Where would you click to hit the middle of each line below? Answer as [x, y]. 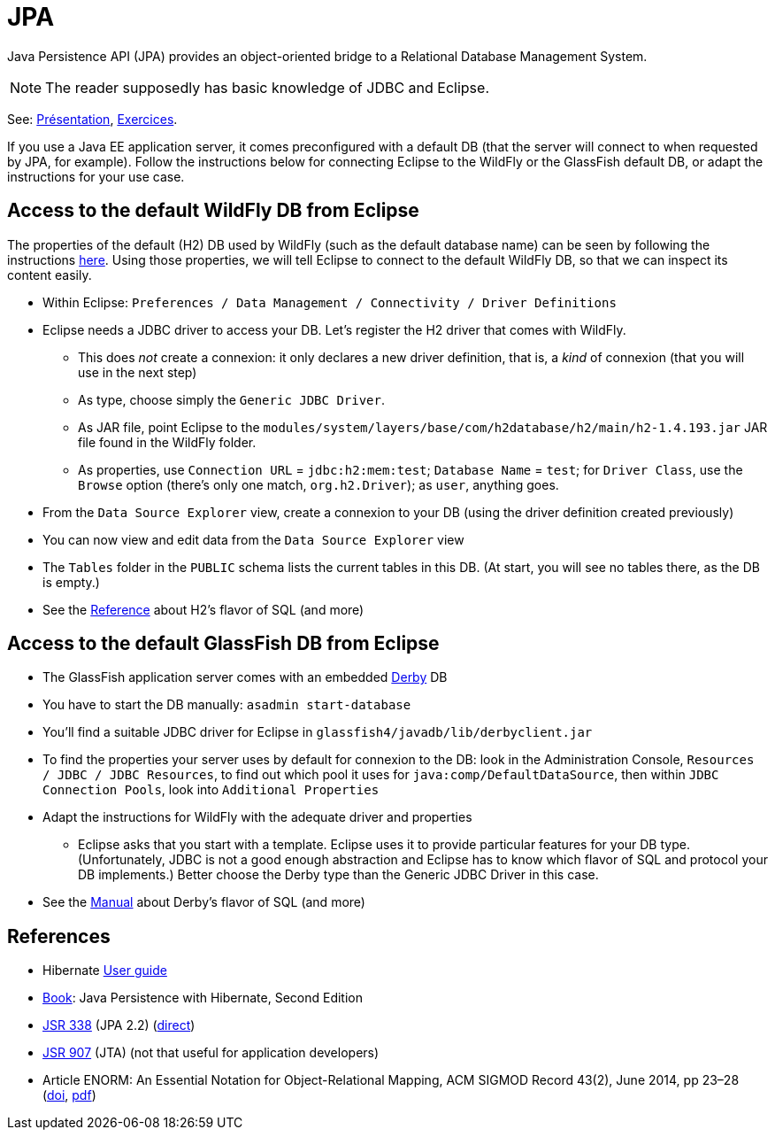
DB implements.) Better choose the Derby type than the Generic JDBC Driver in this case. [338, 875]
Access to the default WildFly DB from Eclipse [213, 211]
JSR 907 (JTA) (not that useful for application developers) [211, 1053]
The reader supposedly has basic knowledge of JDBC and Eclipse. [267, 87]
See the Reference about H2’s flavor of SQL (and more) [203, 609]
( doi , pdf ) [69, 1095]
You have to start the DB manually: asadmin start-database [227, 705]
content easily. [50, 275]
